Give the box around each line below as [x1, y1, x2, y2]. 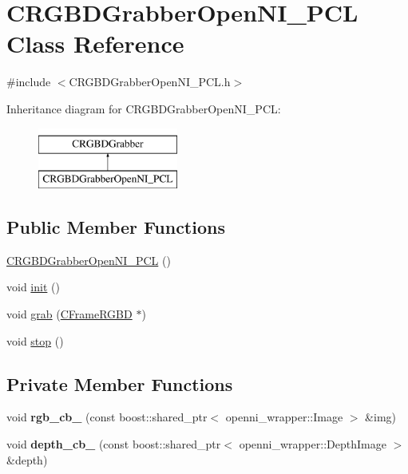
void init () [6, 278, 60, 295]
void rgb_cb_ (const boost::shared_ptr [6, 409, 208, 425]
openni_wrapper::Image [225, 409, 343, 425]
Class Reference [6, 27, 184, 60]
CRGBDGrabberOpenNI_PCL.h [69, 73, 231, 90]
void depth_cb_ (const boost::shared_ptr [6, 436, 221, 452]
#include [6, 73, 51, 90]
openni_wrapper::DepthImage [239, 436, 386, 452]
